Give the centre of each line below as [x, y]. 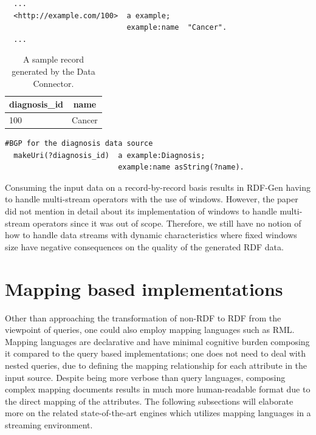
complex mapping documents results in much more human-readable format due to [158, 389]
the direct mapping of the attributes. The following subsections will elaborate [149, 401]
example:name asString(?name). [181, 167]
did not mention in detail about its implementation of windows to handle [141, 211]
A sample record [53, 59]
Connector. [53, 83]
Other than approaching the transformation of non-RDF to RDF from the [143, 317]
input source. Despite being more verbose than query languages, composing [145, 377]
